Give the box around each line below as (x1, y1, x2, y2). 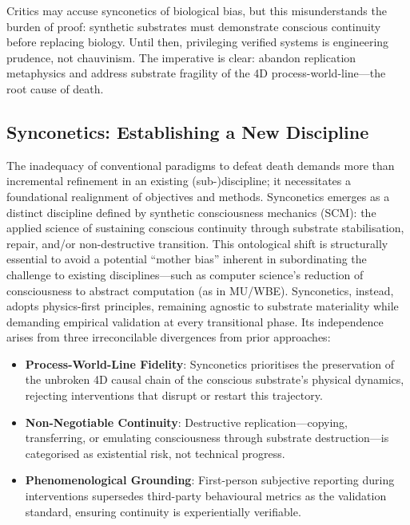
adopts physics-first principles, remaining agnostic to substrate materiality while (6, 298, 399, 314)
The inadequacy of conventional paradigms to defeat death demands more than (6, 156, 395, 173)
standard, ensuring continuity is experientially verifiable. (25, 503, 301, 519)
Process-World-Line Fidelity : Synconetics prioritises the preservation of (25, 355, 395, 372)
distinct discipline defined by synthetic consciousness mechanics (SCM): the (6, 203, 376, 220)
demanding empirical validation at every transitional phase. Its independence (6, 313, 384, 330)
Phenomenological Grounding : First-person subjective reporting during (25, 472, 395, 488)
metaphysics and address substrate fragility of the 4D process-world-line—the (6, 65, 386, 81)
